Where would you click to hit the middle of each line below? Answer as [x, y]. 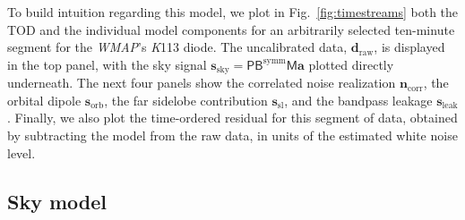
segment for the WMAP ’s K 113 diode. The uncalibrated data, [177, 47]
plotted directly [351, 64]
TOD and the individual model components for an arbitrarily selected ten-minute [231, 29]
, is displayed [409, 47]
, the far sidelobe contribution [186, 100]
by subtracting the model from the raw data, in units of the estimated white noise [232, 135]
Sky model [57, 201]
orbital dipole [44, 100]
